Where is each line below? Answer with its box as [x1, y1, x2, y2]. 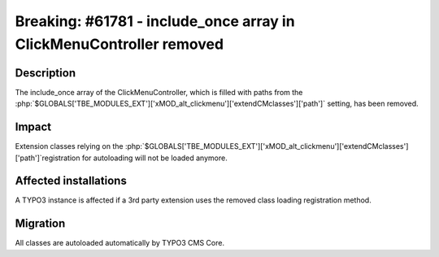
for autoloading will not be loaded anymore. [81, 153, 228, 163]
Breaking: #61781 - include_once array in [15, 12, 296, 30]
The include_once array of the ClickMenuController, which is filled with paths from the [15, 87, 303, 97]
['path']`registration [15, 153, 80, 163]
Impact [15, 120, 52, 134]
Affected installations [15, 174, 128, 188]
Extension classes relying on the [15, 142, 124, 151]
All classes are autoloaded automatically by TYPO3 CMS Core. [15, 238, 225, 248]
